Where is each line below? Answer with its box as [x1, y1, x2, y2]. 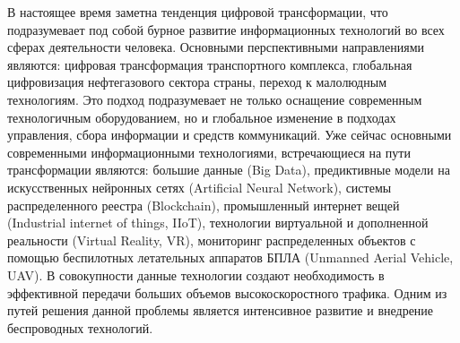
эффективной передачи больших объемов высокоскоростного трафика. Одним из [7, 283, 447, 302]
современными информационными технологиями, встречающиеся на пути [7, 142, 411, 161]
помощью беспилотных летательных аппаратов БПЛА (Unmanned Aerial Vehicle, [7, 248, 454, 267]
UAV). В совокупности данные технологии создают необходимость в [7, 265, 385, 284]
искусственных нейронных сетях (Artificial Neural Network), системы [7, 177, 392, 196]
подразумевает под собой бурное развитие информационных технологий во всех [7, 20, 445, 39]
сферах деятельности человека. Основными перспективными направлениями [7, 38, 425, 56]
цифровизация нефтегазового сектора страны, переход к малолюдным [7, 73, 387, 91]
